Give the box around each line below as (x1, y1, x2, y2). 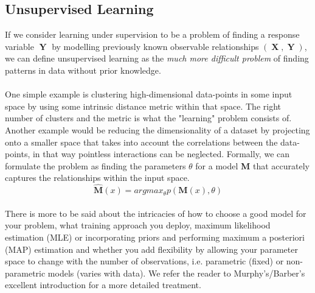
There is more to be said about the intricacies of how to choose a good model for (5, 207, 306, 219)
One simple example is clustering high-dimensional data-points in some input (5, 88, 292, 101)
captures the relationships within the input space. (5, 171, 190, 184)
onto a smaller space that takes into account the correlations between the (5, 135, 278, 148)
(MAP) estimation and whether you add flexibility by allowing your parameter (5, 242, 298, 255)
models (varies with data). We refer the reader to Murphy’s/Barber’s (47, 266, 305, 279)
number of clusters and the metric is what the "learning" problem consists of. (5, 111, 292, 124)
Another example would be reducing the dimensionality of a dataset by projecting (5, 123, 310, 136)
